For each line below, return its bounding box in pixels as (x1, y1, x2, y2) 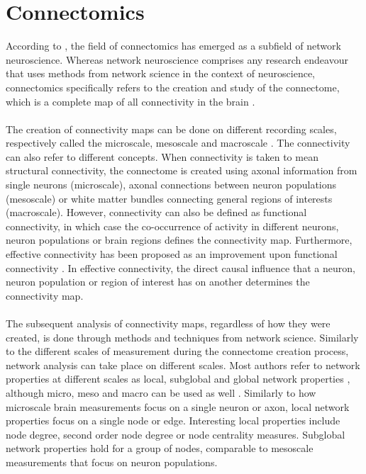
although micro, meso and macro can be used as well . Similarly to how (6, 385, 316, 400)
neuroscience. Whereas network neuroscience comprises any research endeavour (6, 52, 348, 67)
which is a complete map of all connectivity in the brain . (6, 94, 255, 108)
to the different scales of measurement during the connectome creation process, (6, 344, 349, 359)
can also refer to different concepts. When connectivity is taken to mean (6, 149, 318, 164)
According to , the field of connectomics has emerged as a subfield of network (6, 38, 341, 53)
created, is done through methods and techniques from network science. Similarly (6, 329, 359, 344)
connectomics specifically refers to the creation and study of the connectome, (6, 79, 340, 94)
